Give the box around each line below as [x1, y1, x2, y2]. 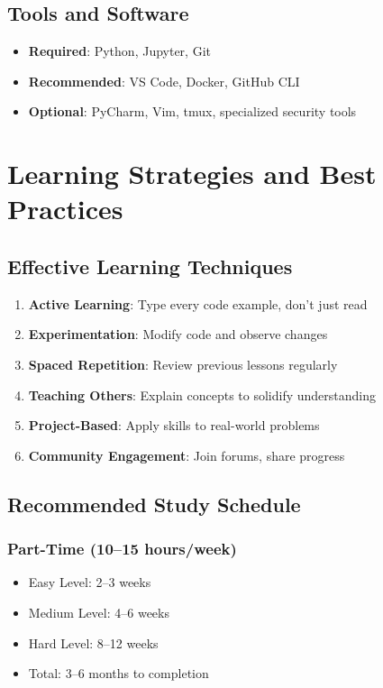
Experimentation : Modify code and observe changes [28, 325, 328, 344]
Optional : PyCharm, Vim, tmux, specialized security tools [28, 102, 357, 121]
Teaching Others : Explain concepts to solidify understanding [28, 385, 377, 404]
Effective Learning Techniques [7, 252, 293, 280]
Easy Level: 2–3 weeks [28, 573, 151, 592]
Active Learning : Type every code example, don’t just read [28, 294, 368, 313]
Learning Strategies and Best [7, 155, 377, 192]
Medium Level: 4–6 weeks [28, 602, 169, 621]
